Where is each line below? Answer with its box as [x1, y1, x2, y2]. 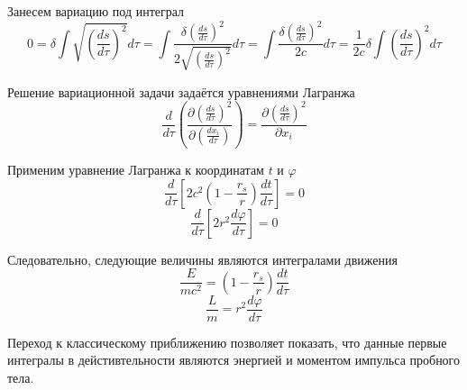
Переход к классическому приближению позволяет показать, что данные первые [7, 332, 447, 351]
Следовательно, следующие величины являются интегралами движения [7, 249, 398, 268]
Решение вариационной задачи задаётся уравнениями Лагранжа [7, 82, 355, 101]
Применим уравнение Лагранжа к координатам [7, 160, 264, 179]
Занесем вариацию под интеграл [7, 2, 185, 20]
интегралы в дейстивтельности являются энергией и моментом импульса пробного [7, 350, 461, 369]
